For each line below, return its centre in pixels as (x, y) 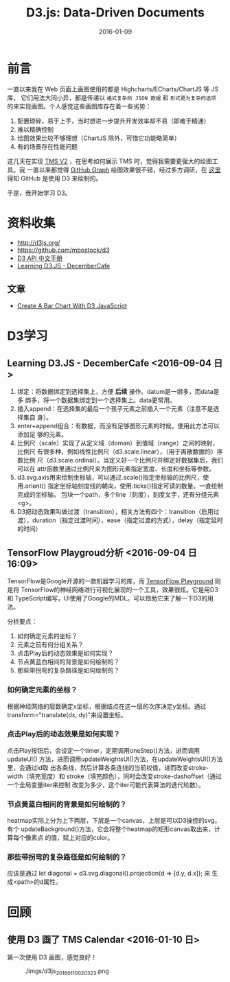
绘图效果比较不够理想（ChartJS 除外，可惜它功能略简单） (99, 138)
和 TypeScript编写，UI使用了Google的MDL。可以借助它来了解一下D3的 (107, 598)
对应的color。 (94, 838)
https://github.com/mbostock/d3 (63, 250)
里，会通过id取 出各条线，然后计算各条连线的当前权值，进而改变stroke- (108, 767)
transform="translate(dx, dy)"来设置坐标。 (67, 714)
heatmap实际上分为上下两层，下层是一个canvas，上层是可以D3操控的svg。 (114, 821)
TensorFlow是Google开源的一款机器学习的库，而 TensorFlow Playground (110, 581)
